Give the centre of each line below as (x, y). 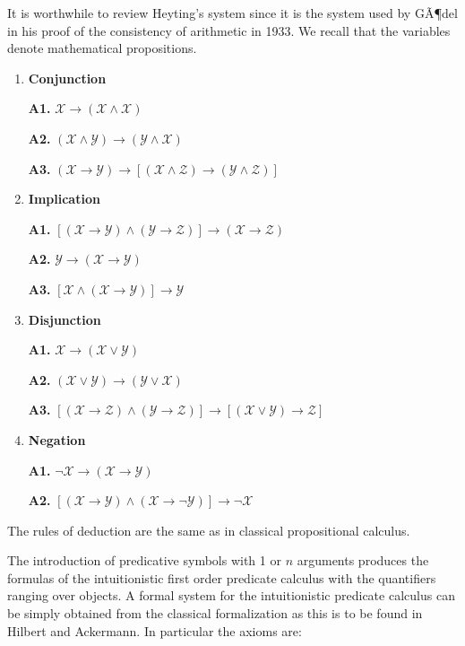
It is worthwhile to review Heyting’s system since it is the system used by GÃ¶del (232, 13)
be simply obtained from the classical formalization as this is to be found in (215, 613)
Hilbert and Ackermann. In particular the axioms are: (155, 630)
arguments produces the (363, 560)
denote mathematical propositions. (102, 48)
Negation (57, 439)
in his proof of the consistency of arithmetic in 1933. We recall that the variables (229, 30)
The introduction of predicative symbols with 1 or (144, 560)
